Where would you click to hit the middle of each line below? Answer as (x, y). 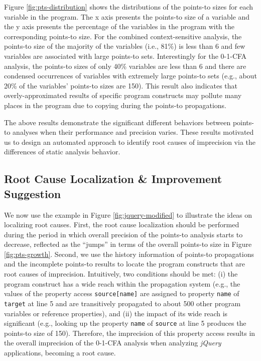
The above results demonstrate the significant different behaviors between (117, 122)
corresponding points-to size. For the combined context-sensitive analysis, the (123, 36)
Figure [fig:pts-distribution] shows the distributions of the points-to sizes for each (129, 7)
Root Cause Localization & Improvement (113, 179)
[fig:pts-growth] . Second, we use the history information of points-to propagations (129, 254)
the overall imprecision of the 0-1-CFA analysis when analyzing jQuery (113, 343)
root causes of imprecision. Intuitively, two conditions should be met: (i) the (121, 274)
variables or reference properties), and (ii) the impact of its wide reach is (116, 313)
